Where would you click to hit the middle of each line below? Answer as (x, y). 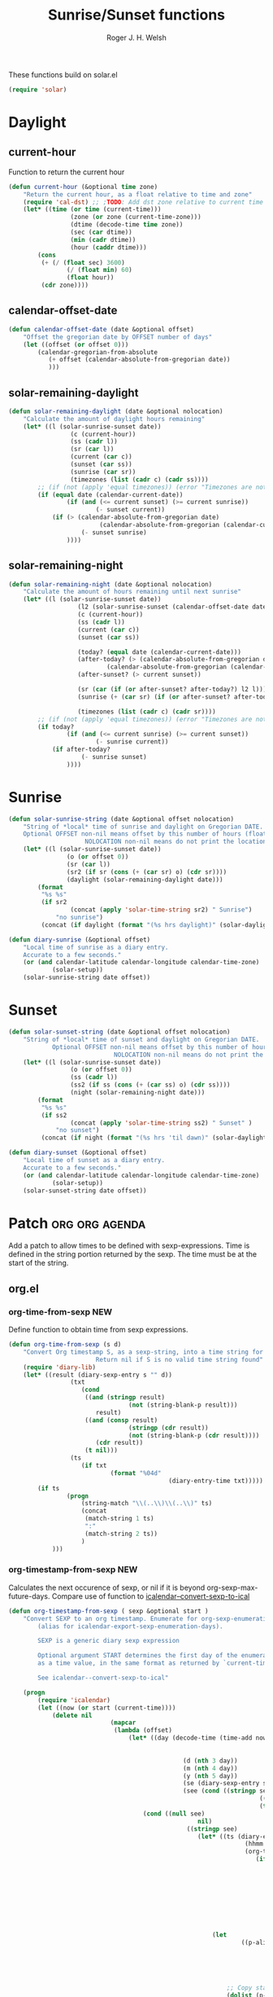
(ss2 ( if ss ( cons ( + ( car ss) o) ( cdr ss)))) (150, 1085)
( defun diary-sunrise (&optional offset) (80, 939)
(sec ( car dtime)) (101, 233)
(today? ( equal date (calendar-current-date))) (160, 652)
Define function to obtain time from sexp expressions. (98, 1330)
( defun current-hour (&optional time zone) (83, 187)
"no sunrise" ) (80, 918)
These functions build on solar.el (63, 74)
